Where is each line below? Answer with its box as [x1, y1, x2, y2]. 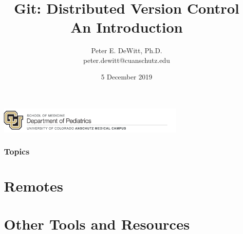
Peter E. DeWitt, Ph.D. [91, 45, 162, 56]
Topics [4, 145, 30, 157]
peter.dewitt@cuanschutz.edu [83, 55, 170, 65]
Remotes [4, 175, 63, 195]
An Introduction [70, 17, 183, 37]
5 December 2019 [101, 71, 152, 81]
